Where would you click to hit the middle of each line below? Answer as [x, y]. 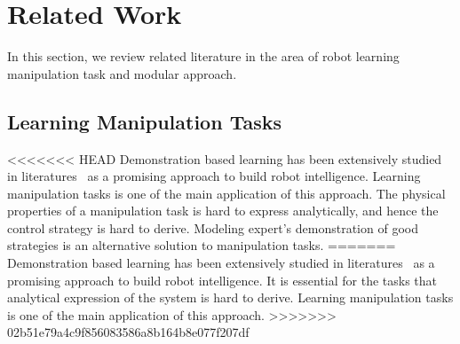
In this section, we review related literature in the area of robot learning [203, 56]
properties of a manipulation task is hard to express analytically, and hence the [223, 211]
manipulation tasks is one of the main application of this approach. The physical [226, 193]
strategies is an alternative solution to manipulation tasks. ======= [202, 245]
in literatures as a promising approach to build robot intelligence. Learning [214, 176]
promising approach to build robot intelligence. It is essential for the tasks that [222, 280]
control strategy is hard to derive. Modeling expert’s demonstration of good [213, 227]
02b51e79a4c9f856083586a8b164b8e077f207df [128, 332]
